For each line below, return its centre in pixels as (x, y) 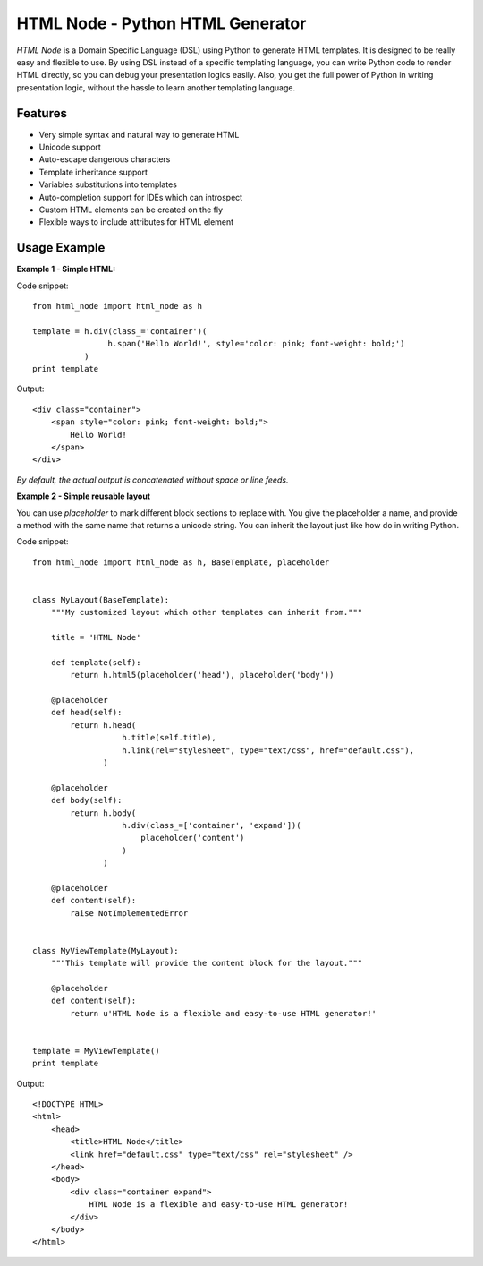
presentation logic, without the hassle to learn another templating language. (156, 87)
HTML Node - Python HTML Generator (161, 23)
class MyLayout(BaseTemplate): (101, 599)
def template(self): (96, 662)
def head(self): (86, 713)
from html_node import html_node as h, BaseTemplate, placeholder (181, 562)
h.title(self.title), (169, 738)
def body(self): (86, 800)
